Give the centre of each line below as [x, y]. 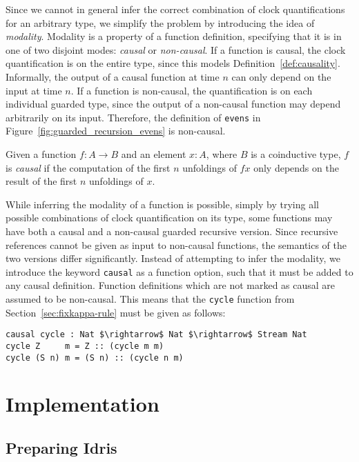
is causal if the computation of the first [88, 167]
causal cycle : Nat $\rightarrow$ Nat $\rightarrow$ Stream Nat [156, 335]
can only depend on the [281, 76]
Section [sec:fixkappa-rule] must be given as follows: [116, 312]
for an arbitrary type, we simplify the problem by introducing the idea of [160, 22]
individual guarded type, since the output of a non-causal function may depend [173, 104]
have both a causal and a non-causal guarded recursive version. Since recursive [172, 231]
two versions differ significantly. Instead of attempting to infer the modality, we [173, 258]
